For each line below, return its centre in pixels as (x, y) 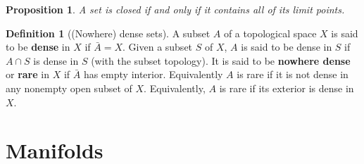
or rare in (27, 74)
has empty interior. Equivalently (153, 74)
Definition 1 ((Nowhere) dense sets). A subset (108, 33)
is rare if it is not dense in (293, 74)
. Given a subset (158, 47)
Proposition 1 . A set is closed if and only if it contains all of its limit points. (175, 9)
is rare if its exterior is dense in (287, 88)
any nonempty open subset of (69, 88)
